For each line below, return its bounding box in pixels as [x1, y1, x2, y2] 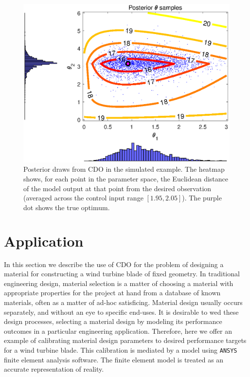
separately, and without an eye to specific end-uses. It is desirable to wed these [4, 306, 239, 317]
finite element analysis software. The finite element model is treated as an [4, 354, 224, 364]
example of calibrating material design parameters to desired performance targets [4, 335, 247, 345]
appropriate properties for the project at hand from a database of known [4, 287, 221, 298]
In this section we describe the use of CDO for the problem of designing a [4, 259, 224, 269]
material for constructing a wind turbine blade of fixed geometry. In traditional [4, 269, 240, 279]
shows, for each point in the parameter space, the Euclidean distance [23, 174, 228, 184]
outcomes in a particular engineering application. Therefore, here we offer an [4, 325, 232, 336]
